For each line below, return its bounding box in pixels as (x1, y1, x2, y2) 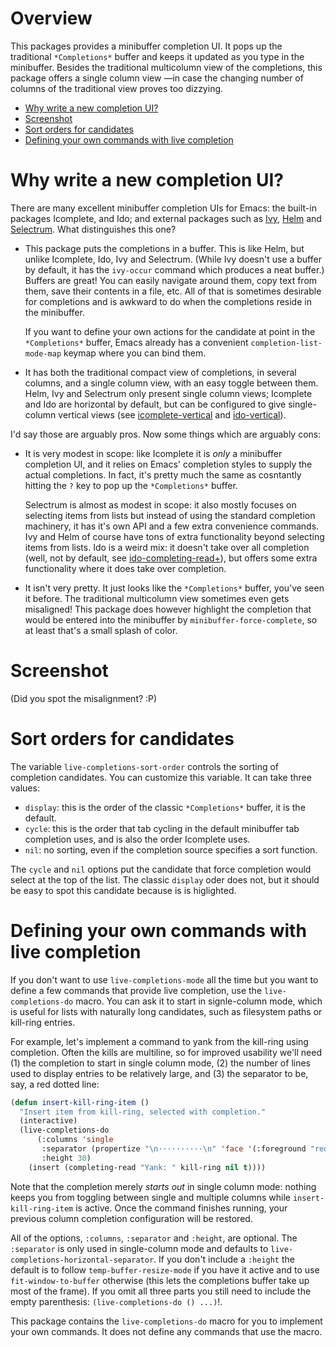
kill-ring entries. (10, 1016, 76, 1028)
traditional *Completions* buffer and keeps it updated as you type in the (10, 50, 305, 62)
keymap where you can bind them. (63, 347, 207, 359)
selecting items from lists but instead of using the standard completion (24, 509, 316, 521)
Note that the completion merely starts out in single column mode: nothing (10, 1180, 317, 1192)
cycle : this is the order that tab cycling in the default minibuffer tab (24, 822, 300, 834)
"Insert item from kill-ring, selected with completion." (19, 1107, 267, 1117)
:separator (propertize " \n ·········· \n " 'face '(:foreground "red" (41, 1144, 333, 1154)
